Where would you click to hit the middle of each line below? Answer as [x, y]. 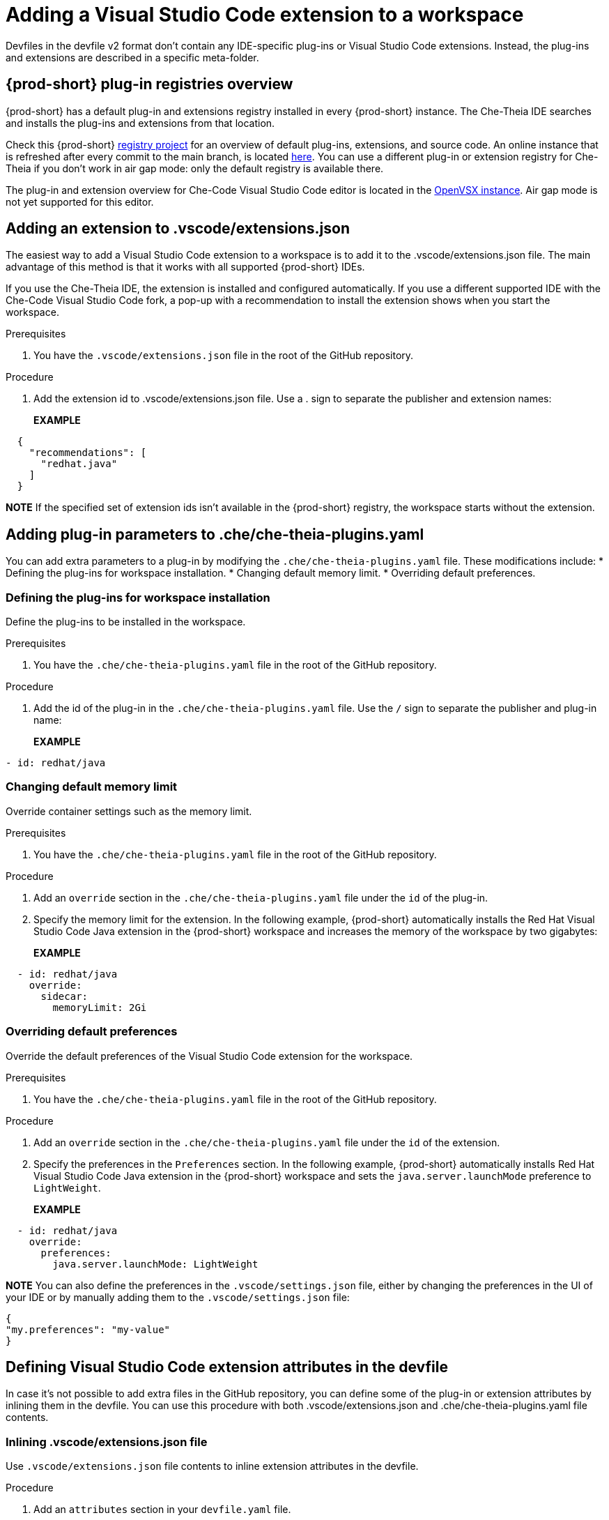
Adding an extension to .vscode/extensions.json [178, 229]
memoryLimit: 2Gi [100, 1007]
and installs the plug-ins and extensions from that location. [140, 123]
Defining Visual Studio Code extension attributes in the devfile [227, 1367]
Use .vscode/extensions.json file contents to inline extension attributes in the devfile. [212, 1466]
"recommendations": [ [88, 453]
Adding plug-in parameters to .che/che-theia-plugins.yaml [215, 534]
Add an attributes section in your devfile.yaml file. [162, 1510]
